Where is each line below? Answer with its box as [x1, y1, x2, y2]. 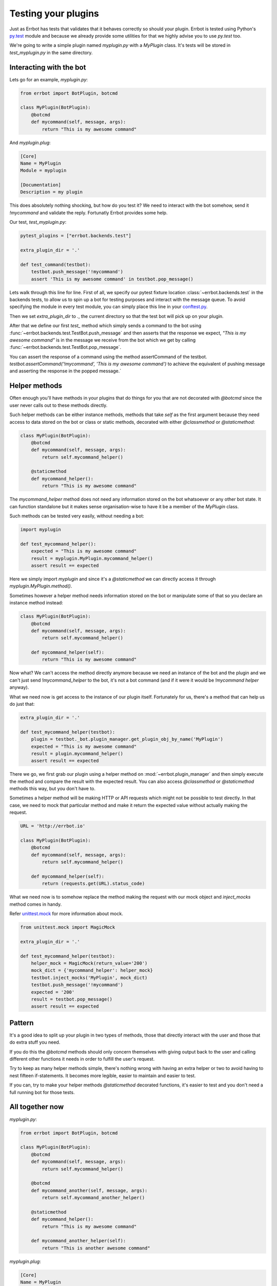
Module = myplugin [20, 168, 67, 173]
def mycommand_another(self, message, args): [31, 1187, 148, 1193]
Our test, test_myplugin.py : [9, 219, 67, 225]
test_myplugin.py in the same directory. [9, 49, 93, 56]
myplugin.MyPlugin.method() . [9, 583, 72, 589]
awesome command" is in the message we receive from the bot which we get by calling [9, 337, 196, 343]
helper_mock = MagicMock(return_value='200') [31, 960, 148, 967]
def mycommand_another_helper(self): [31, 1238, 126, 1244]
